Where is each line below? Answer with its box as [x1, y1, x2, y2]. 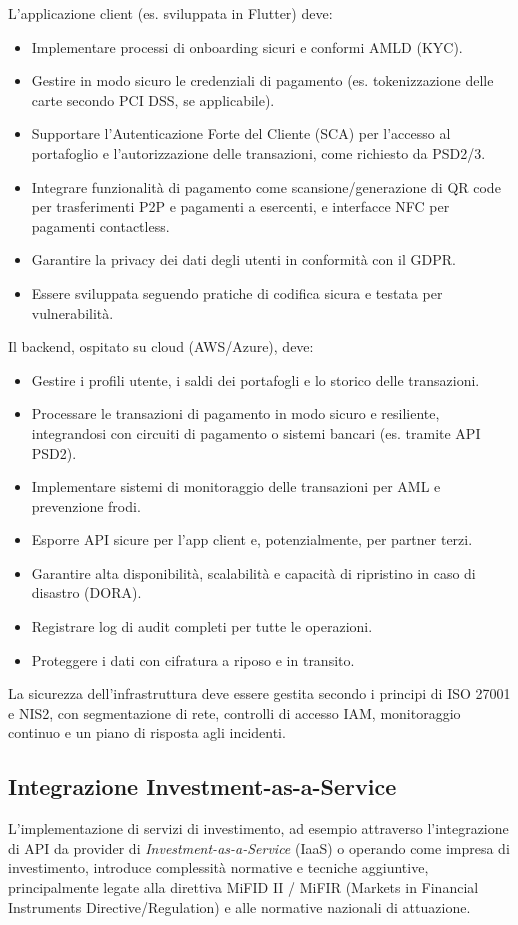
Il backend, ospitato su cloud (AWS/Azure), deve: [8, 336, 314, 357]
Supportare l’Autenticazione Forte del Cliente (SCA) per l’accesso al [31, 123, 451, 144]
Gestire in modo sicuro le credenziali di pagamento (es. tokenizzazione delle [31, 70, 494, 91]
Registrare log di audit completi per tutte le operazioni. [31, 616, 373, 637]
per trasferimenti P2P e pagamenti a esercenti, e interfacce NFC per [31, 196, 450, 217]
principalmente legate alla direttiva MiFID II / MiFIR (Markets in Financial [8, 877, 479, 898]
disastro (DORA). [31, 582, 142, 603]
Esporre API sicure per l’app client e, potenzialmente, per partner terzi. [31, 529, 473, 550]
